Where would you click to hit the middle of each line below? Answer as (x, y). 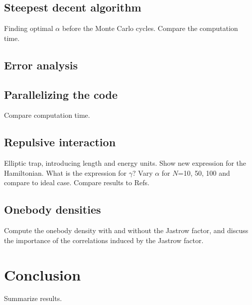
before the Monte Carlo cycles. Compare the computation (150, 28)
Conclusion (43, 274)
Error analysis (41, 65)
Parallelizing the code (61, 94)
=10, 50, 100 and (204, 172)
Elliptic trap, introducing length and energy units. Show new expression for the (125, 163)
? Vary (143, 172)
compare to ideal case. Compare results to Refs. (77, 182)
